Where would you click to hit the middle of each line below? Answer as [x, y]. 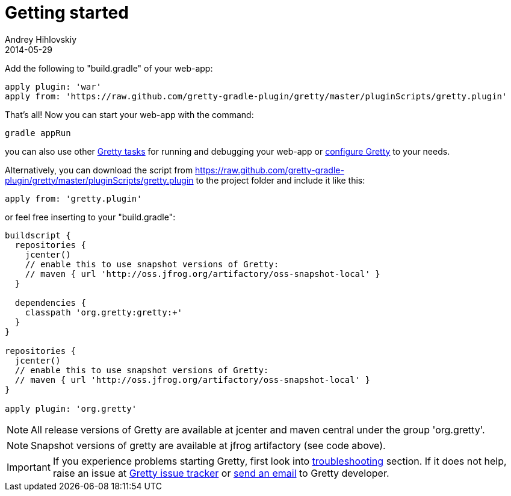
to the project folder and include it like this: [280, 180]
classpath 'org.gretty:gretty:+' [104, 312]
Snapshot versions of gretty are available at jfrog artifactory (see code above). [208, 445]
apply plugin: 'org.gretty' [71, 408]
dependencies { [50, 302]
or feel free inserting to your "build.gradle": [90, 217]
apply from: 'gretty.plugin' [73, 198]
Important [29, 467]
